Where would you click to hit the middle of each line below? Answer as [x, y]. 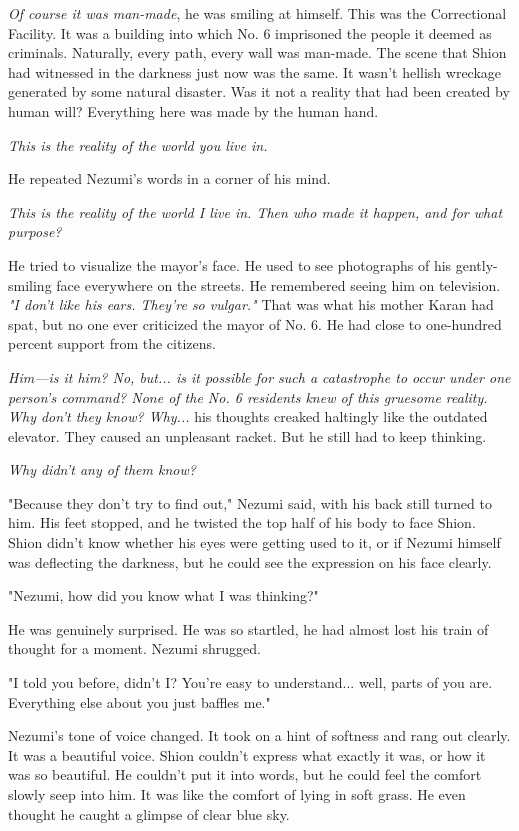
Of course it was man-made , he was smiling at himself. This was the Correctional [257, 13]
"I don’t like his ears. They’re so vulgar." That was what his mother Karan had [251, 304]
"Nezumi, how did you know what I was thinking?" [163, 595]
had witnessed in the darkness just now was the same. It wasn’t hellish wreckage [255, 71]
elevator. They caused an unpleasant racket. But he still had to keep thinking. [247, 435]
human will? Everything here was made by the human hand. [193, 110]
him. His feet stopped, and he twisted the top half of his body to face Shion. [242, 522]
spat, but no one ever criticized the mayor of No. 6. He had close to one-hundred [255, 323]
